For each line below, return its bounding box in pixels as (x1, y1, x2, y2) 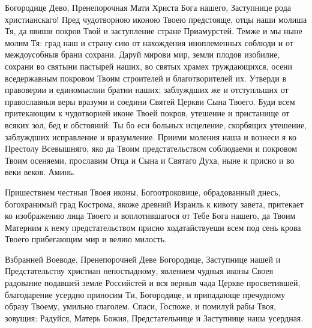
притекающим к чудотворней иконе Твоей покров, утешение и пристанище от (5, 107, 290, 119)
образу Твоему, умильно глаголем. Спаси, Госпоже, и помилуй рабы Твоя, (5, 300, 276, 312)
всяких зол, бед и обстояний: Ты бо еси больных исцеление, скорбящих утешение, (5, 118, 307, 131)
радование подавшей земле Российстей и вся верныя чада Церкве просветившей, (5, 276, 301, 289)
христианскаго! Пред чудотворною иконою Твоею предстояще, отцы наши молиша (5, 13, 307, 25)
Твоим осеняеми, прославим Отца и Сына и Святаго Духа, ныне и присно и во (5, 154, 295, 166)
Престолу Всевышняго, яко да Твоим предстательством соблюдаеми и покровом (5, 142, 298, 155)
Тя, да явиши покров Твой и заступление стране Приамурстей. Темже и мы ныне (5, 25, 302, 37)
